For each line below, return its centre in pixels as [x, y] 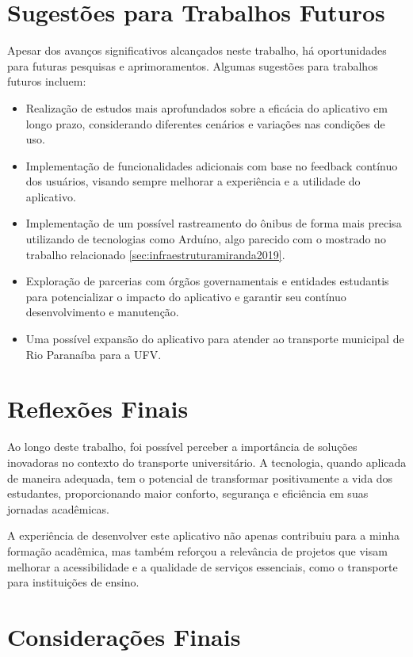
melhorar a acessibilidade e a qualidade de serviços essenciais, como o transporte [203, 566]
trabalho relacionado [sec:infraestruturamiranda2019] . [155, 254]
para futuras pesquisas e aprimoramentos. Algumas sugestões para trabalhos [193, 65]
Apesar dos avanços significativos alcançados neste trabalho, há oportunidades [197, 50]
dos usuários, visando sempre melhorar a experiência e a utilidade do [193, 181]
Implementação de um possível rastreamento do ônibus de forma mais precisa [214, 223]
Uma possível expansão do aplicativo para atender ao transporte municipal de [215, 339]
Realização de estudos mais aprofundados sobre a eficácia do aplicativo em [206, 107]
